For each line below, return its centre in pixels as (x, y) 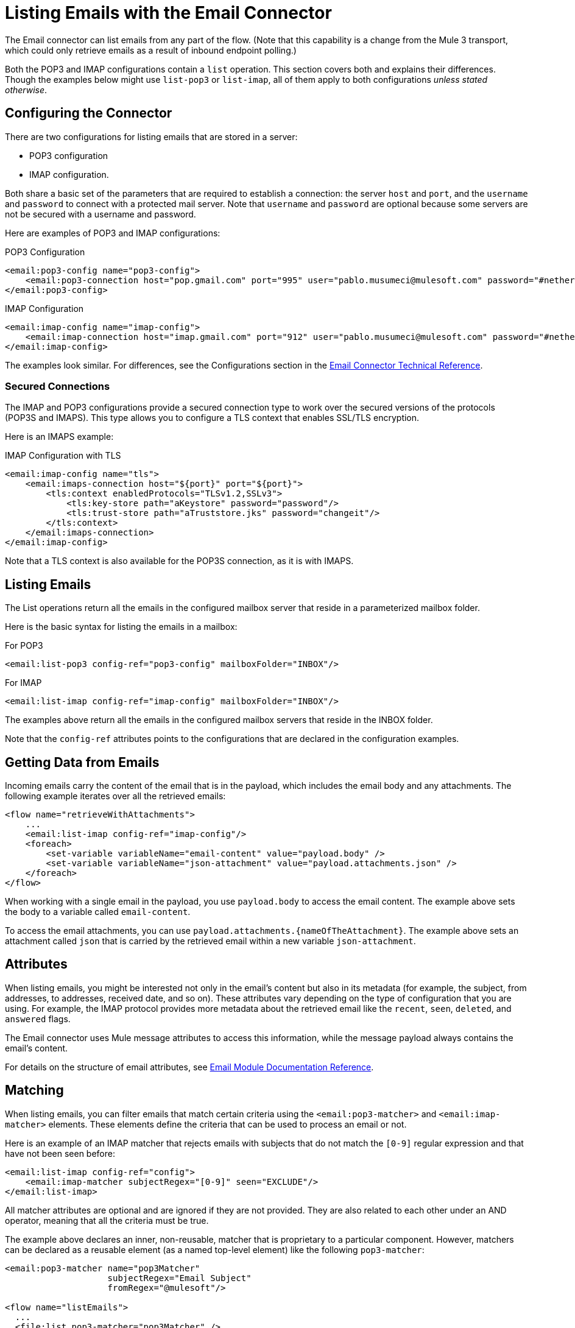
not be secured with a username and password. (101, 214)
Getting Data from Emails (82, 762)
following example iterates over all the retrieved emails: (115, 796)
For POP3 (24, 646)
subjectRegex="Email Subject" (179, 1278)
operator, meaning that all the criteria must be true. (107, 1220)
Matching (34, 1090)
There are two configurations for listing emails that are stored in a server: (151, 136)
